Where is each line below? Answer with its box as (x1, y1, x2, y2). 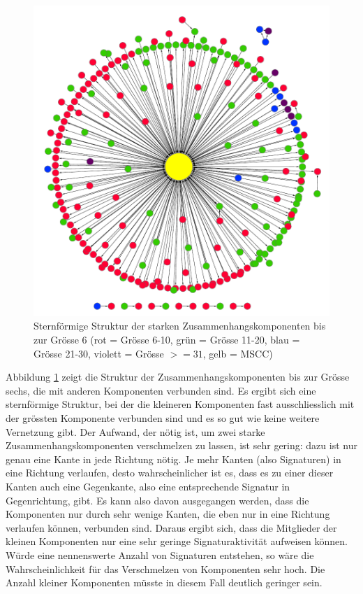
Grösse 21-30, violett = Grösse (34, 346, 164, 360)
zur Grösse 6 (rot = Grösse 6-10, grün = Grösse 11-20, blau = (34, 332, 300, 347)
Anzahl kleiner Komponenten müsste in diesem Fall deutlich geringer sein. (6, 575, 323, 590)
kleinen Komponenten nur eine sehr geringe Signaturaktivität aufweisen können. (6, 534, 348, 549)
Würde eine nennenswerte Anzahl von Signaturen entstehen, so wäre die (6, 547, 314, 562)
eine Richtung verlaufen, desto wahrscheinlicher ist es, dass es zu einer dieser (6, 465, 334, 480)
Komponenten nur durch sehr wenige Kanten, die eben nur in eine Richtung (6, 507, 330, 521)
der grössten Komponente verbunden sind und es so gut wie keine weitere (6, 411, 320, 425)
